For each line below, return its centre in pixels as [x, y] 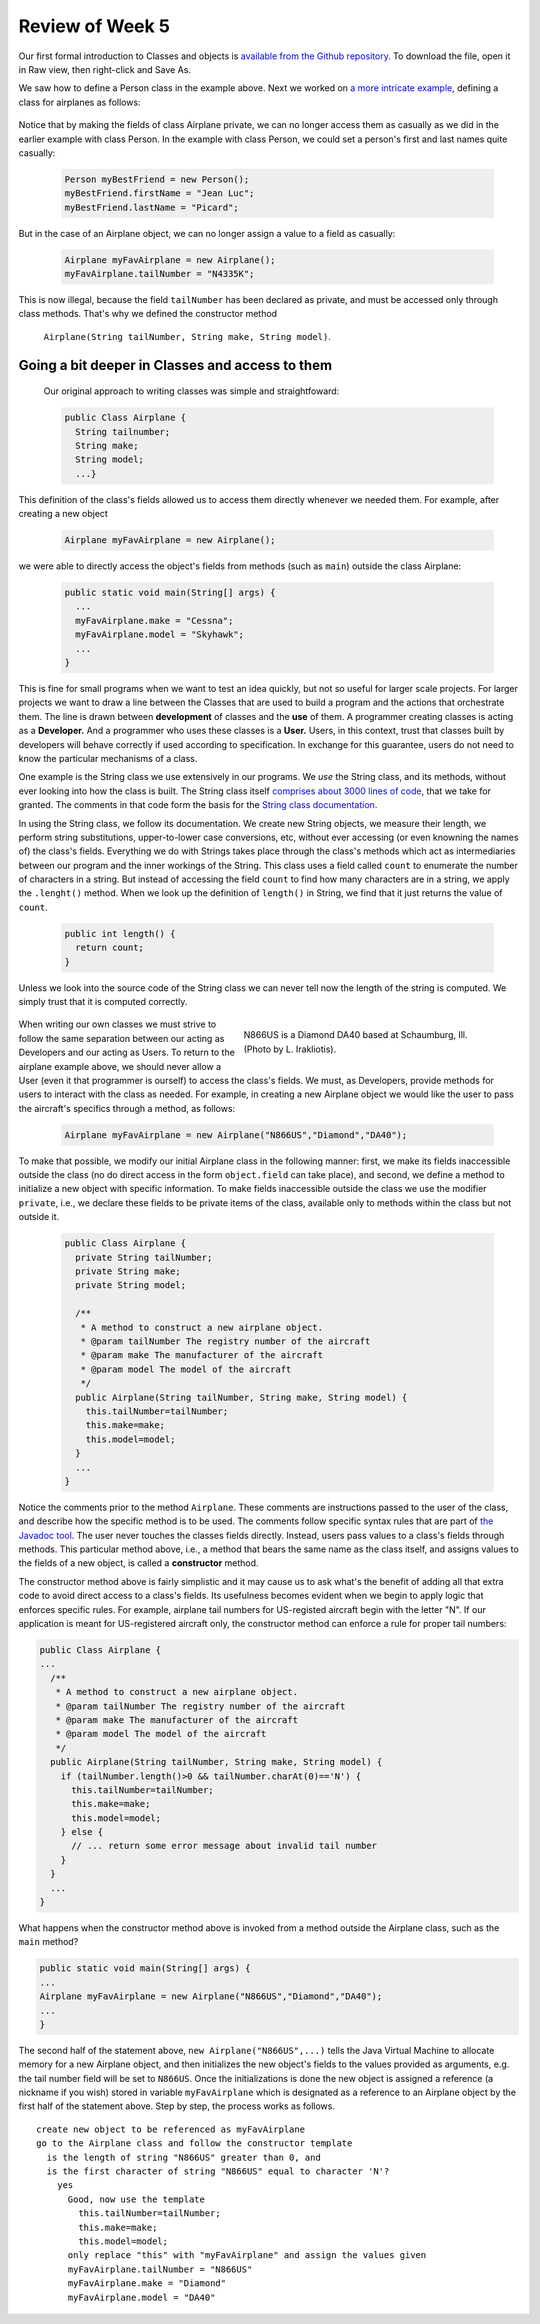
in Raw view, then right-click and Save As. [105, 69]
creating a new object [63, 514]
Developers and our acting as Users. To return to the [126, 1052]
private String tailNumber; [144, 1257]
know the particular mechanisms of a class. [108, 758]
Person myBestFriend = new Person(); [157, 179]
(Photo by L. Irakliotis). [290, 1049]
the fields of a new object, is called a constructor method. [138, 1563]
